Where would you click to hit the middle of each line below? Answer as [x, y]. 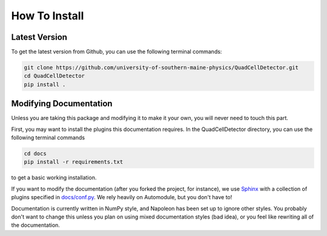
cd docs [35, 154]
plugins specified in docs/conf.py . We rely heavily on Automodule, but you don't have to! [122, 197]
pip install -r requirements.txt [74, 162]
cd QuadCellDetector [54, 76]
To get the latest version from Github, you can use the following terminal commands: [117, 52]
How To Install [48, 16]
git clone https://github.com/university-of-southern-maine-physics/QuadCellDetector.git [161, 68]
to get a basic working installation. [54, 177]
